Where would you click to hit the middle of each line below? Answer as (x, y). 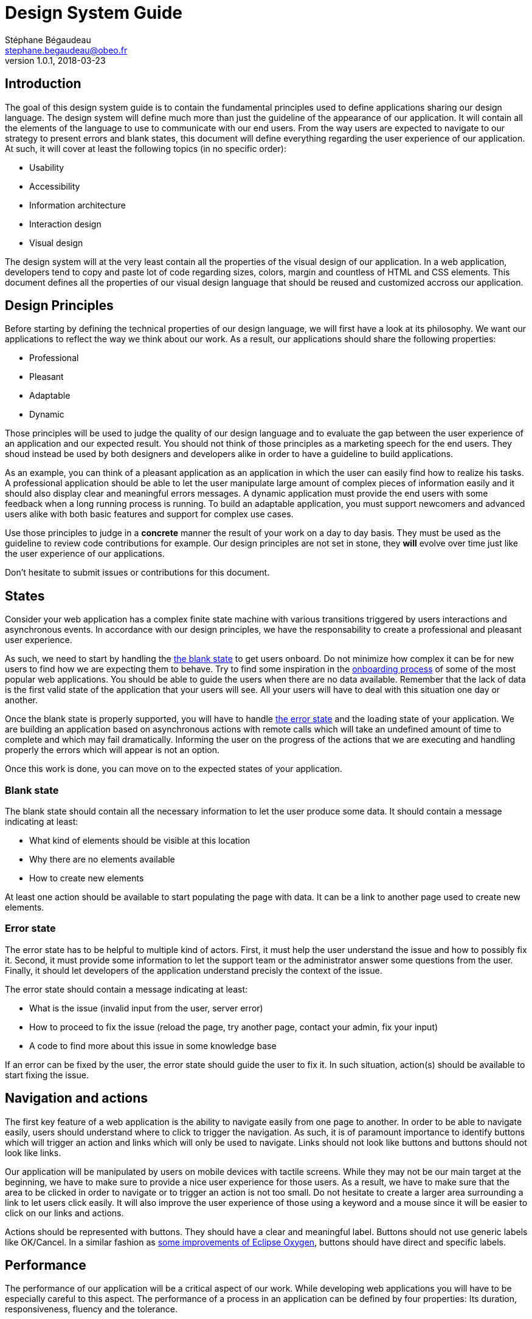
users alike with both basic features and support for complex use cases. (149, 514)
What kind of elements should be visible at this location (140, 841)
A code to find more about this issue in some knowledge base (153, 1045)
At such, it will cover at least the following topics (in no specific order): (146, 148)
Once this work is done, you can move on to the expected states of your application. (174, 769)
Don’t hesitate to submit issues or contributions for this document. (137, 573)
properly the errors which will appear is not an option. (112, 750)
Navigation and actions (77, 1098)
